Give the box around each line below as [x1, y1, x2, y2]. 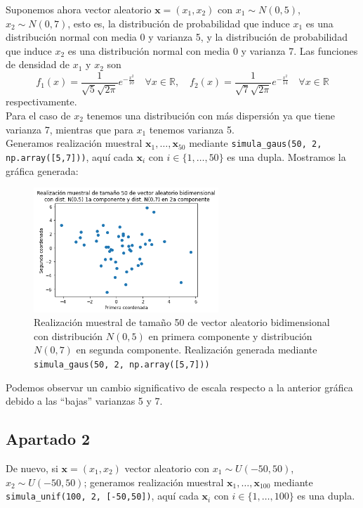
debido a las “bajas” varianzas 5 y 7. [6, 393, 163, 408]
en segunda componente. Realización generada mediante [76, 342, 317, 357]
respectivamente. [6, 94, 77, 109]
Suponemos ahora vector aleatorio [6, 2, 152, 16]
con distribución [34, 328, 103, 343]
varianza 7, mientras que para [6, 122, 133, 136]
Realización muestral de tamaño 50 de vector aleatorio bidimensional [34, 315, 330, 330]
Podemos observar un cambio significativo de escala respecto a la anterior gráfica [6, 379, 353, 394]
